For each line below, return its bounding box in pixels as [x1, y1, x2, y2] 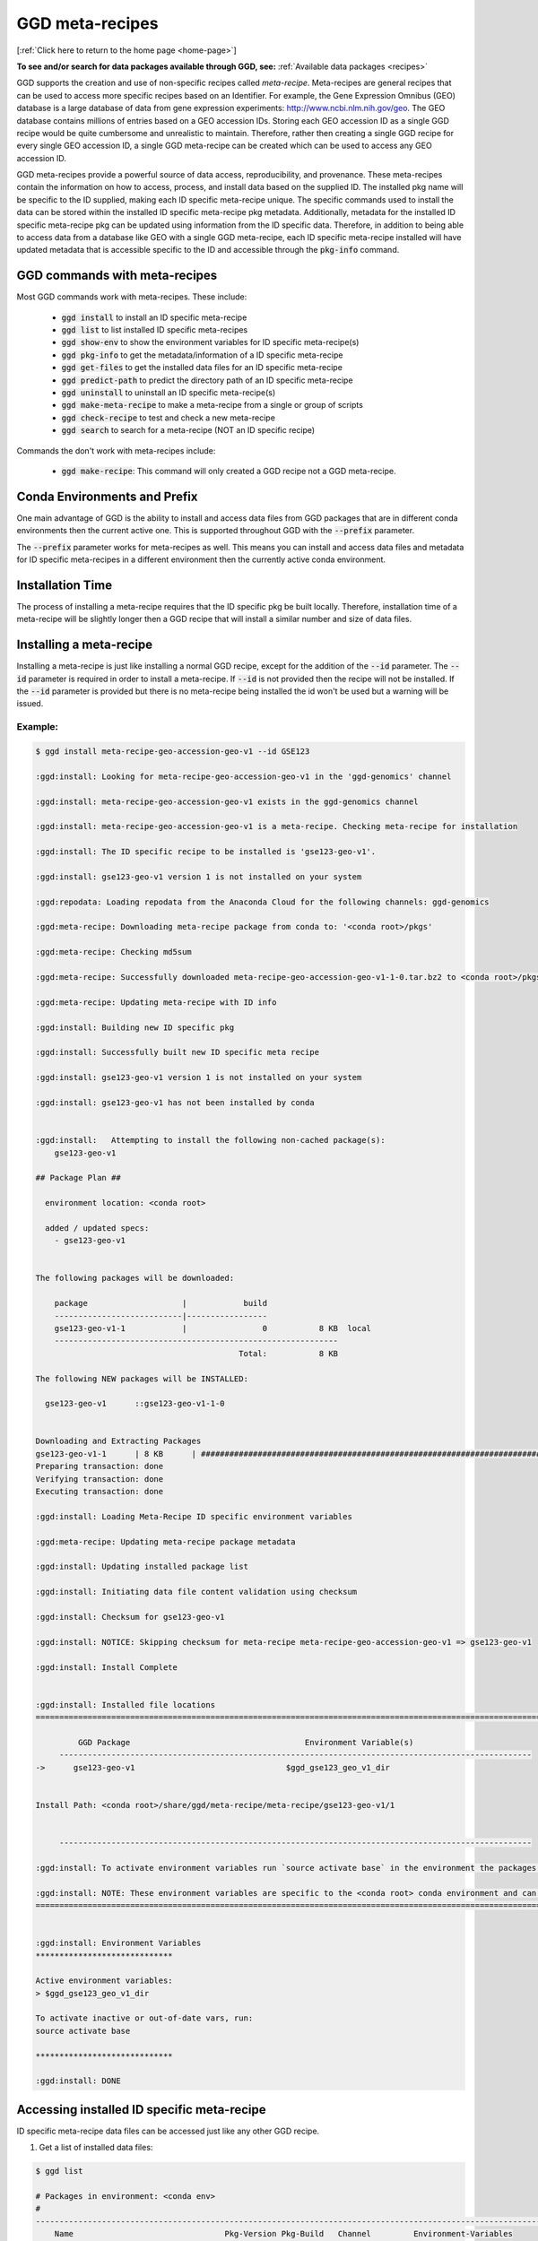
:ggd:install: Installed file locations [35, 1700, 215, 1709]
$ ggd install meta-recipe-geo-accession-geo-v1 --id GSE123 [35, 747, 310, 757]
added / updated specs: [45, 1223, 150, 1233]
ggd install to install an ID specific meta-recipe [61, 312, 247, 323]
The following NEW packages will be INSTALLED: [35, 1373, 248, 1384]
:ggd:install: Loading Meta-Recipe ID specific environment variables [35, 1511, 353, 1521]
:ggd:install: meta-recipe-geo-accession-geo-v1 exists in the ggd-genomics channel [35, 796, 419, 807]
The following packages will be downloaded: [35, 1273, 235, 1284]
